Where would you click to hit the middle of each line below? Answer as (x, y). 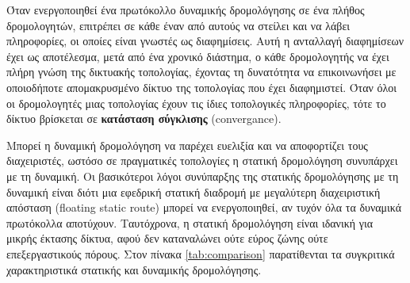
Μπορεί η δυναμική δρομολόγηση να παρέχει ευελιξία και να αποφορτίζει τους (187, 145)
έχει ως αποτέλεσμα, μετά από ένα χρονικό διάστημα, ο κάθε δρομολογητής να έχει (198, 56)
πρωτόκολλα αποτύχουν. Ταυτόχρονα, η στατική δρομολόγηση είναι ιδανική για (190, 222)
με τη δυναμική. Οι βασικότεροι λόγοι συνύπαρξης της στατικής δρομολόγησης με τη (203, 176)
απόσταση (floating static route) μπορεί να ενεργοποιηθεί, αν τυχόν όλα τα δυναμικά (204, 207)
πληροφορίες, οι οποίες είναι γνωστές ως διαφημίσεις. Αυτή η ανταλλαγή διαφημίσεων (205, 41)
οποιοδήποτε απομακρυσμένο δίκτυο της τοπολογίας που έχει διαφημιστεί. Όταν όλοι (202, 87)
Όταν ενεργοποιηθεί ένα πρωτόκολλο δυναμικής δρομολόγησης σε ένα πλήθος (186, 10)
